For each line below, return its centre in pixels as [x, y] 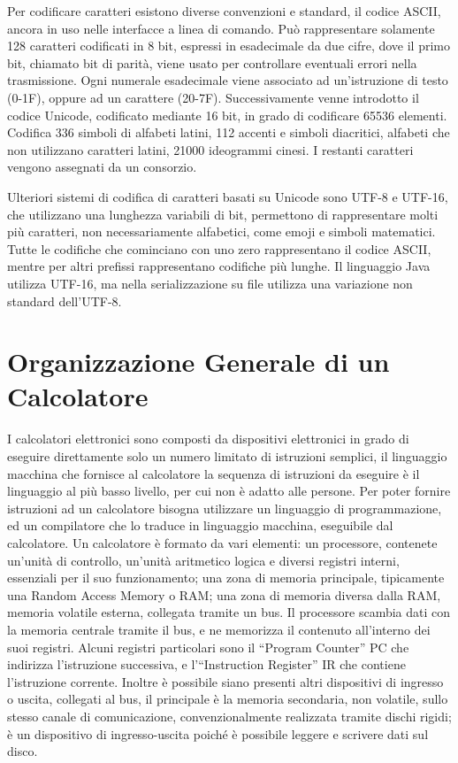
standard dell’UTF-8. [65, 301]
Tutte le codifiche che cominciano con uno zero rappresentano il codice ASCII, [219, 248]
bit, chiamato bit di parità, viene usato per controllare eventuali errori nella [212, 62]
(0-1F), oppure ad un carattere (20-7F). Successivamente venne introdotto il [213, 97]
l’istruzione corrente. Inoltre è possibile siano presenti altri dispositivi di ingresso [225, 681]
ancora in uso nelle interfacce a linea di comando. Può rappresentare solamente [221, 28]
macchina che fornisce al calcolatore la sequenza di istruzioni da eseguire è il [214, 473]
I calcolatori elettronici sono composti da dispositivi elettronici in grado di [208, 439]
